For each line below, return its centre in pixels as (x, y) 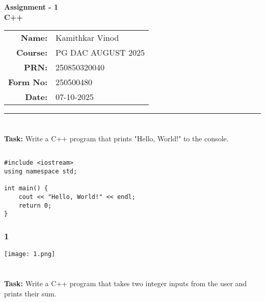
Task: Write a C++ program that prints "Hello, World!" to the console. (116, 139)
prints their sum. (30, 293)
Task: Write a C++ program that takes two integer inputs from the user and (126, 283)
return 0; (35, 205)
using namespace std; (41, 172)
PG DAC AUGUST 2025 (100, 53)
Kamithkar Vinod (87, 38)
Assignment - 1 (31, 7)
